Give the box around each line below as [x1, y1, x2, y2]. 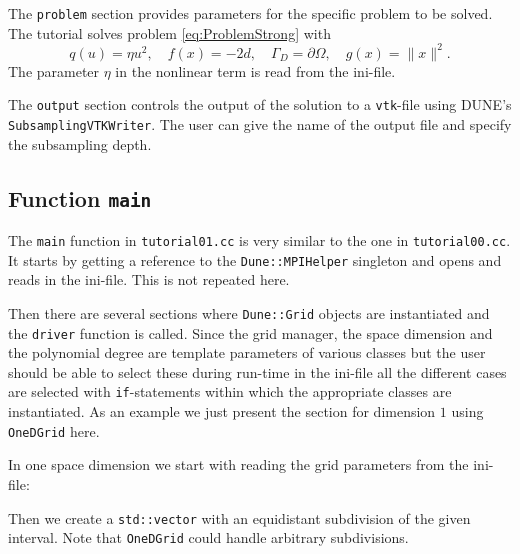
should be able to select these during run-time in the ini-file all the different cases [8, 361, 507, 382]
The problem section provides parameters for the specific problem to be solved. [8, 3, 493, 23]
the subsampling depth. [8, 133, 152, 154]
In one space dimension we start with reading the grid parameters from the [8, 454, 469, 475]
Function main [8, 182, 152, 213]
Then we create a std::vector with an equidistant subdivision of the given [8, 507, 471, 528]
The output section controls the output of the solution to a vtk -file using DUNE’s [8, 94, 512, 115]
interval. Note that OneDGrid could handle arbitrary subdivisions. [8, 527, 409, 548]
